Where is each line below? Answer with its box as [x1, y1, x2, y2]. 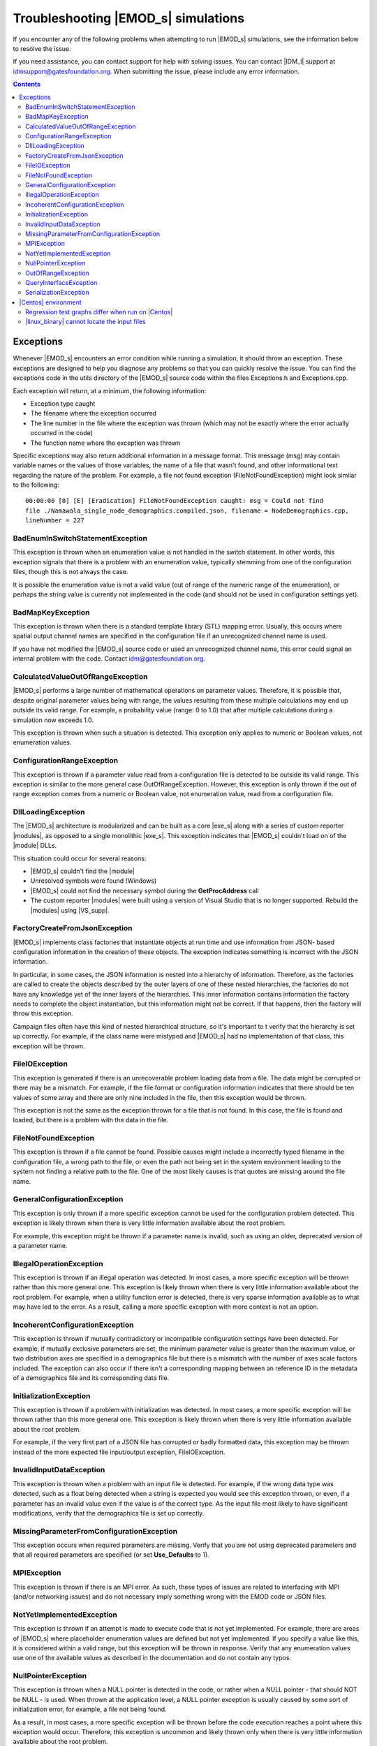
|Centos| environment [19, 298, 82, 307]
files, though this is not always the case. [13, 568, 128, 576]
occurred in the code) [30, 429, 94, 437]
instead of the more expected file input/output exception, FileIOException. [13, 1448, 226, 1456]
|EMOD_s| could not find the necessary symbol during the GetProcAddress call [30, 886, 259, 895]
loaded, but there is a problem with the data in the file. [13, 1116, 169, 1124]
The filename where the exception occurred [30, 409, 157, 418]
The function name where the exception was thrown [30, 439, 181, 447]
